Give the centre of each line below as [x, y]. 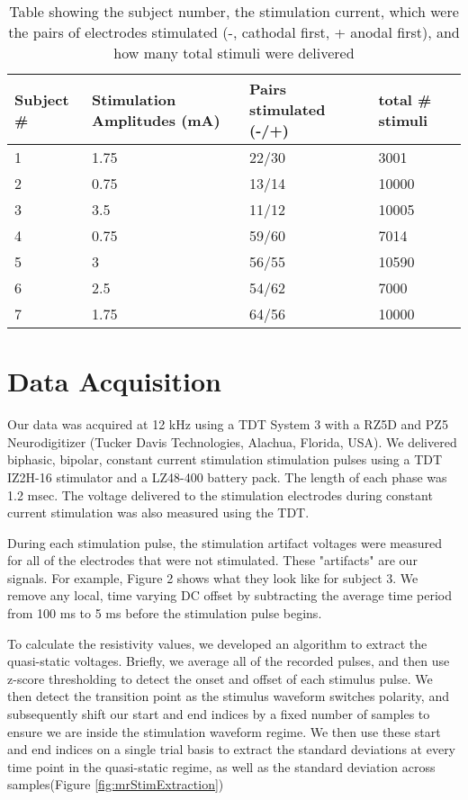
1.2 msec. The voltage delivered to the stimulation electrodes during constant [220, 494]
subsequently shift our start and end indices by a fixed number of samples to [219, 714]
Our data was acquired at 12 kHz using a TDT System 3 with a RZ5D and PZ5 [228, 424]
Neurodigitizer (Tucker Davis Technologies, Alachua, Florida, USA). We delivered [232, 441]
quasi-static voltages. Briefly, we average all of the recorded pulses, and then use [229, 661]
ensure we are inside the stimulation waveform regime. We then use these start [224, 731]
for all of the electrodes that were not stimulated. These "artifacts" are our [212, 560]
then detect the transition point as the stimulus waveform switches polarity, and [228, 696]
